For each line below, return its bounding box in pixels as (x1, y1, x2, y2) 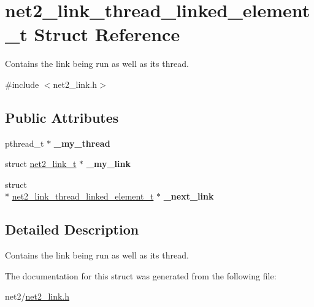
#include (5, 77, 39, 90)
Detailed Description (5, 220, 139, 239)
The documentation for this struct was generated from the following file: (5, 269, 277, 282)
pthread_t (5, 136, 44, 149)
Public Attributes (5, 107, 119, 126)
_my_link (86, 157, 131, 170)
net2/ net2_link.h (5, 290, 70, 303)
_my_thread (53, 136, 110, 149)
